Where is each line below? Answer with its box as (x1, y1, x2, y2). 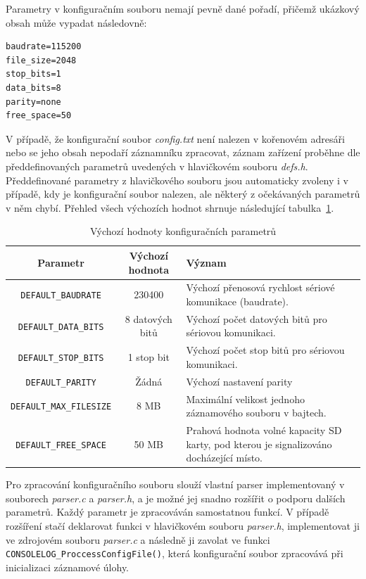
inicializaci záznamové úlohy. (6, 559, 129, 574)
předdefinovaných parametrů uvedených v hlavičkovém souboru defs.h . (6, 158, 308, 173)
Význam (186, 255, 227, 269)
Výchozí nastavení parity (186, 374, 293, 388)
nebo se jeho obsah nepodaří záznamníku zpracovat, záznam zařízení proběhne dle (6, 145, 360, 160)
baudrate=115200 (6, 42, 82, 52)
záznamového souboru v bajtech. (186, 405, 327, 420)
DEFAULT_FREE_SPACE (15, 440, 107, 450)
